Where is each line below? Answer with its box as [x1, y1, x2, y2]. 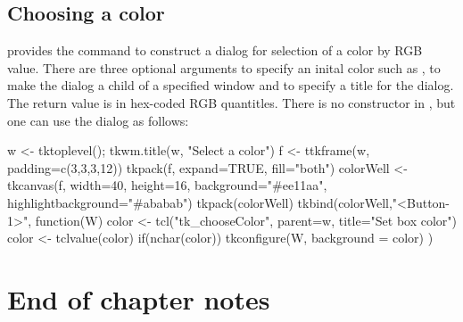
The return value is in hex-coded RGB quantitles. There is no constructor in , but [7, 93, 456, 111]
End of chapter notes [7, 280, 270, 317]
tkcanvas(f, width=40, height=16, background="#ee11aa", [7, 176, 327, 194]
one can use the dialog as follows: [7, 111, 189, 129]
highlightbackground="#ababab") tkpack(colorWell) [7, 193, 294, 211]
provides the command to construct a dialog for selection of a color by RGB [7, 41, 423, 60]
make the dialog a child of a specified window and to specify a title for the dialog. [7, 76, 454, 95]
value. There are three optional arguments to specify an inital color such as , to [7, 58, 441, 77]
